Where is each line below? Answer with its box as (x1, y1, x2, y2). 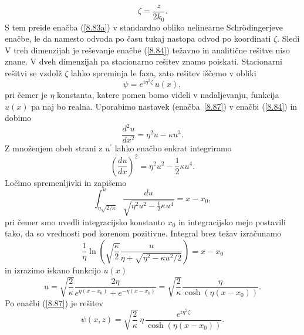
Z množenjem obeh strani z (5, 142, 103, 154)
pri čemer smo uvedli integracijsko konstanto (5, 215, 165, 228)
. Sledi (277, 32, 300, 45)
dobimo (5, 111, 32, 124)
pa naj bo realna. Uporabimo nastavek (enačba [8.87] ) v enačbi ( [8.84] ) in (31, 100, 298, 112)
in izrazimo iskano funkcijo (5, 263, 101, 276)
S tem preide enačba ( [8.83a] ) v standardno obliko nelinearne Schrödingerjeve (5, 21, 283, 33)
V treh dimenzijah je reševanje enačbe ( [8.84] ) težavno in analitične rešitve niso (5, 43, 290, 56)
